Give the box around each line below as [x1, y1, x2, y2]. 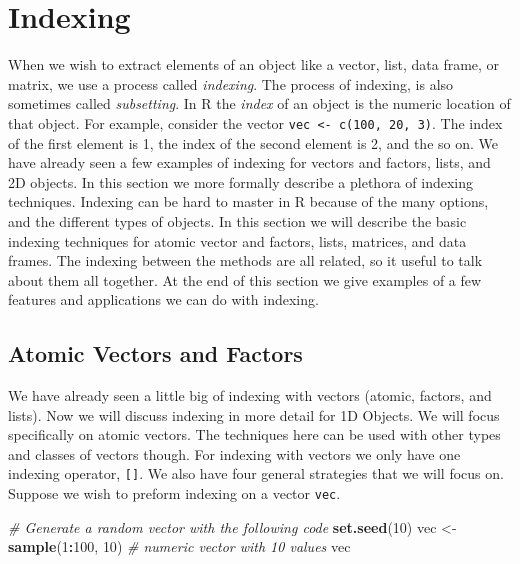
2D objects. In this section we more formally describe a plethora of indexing [8, 171, 473, 192]
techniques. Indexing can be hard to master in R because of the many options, [8, 191, 489, 212]
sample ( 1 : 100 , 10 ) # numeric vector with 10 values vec [8, 536, 351, 557]
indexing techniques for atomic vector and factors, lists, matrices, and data [8, 230, 467, 251]
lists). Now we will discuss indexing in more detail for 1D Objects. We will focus [8, 404, 500, 425]
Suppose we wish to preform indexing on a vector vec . [8, 483, 341, 504]
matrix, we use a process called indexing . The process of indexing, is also [8, 73, 454, 94]
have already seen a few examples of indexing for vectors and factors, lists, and [8, 152, 491, 173]
